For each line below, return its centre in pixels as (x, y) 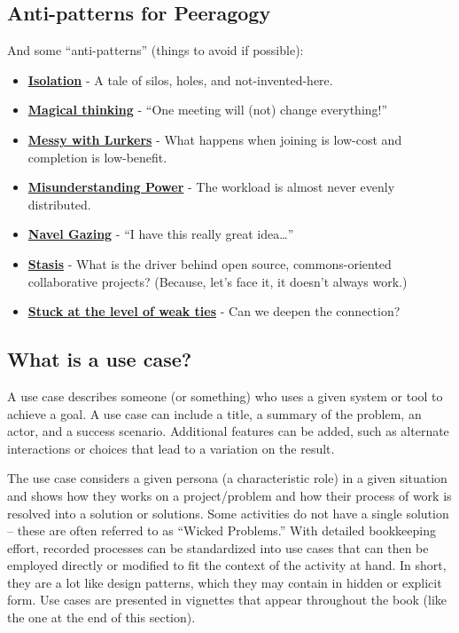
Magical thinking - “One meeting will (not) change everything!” (208, 110)
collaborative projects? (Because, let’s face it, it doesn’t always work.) (218, 281)
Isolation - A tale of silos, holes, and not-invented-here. (180, 79)
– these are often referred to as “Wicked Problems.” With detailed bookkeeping (222, 530)
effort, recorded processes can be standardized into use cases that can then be (218, 547)
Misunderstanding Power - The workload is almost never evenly (211, 187)
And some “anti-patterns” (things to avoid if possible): (156, 50)
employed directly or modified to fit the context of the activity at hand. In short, (227, 565)
